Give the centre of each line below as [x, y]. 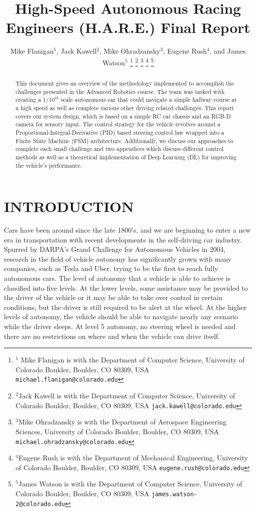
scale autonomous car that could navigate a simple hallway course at [149, 100]
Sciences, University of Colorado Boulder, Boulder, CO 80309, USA [117, 431]
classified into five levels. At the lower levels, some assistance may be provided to [126, 287]
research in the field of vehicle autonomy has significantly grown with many [118, 258]
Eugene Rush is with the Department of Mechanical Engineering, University [133, 458]
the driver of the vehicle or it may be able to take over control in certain [113, 297]
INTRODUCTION [69, 206]
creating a [28, 100]
